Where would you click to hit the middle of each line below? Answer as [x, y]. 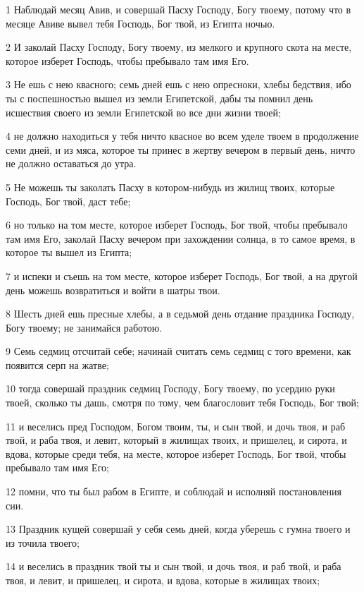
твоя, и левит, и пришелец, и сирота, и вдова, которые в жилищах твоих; [163, 580]
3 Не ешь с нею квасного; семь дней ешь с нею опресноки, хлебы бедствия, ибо [178, 84]
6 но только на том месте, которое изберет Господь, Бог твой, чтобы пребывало [177, 225]
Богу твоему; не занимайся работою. [84, 327]
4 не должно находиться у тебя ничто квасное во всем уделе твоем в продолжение [182, 136]
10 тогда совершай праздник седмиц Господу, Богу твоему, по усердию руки [170, 388]
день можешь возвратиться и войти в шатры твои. [113, 290]
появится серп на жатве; [57, 364]
